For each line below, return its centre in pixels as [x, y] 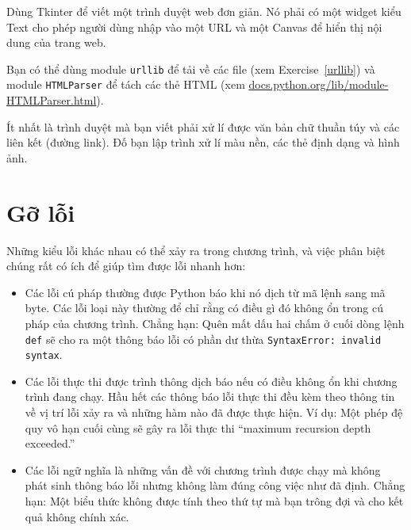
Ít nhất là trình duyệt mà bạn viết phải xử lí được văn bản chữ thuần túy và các [203, 126]
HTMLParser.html [52, 100]
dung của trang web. [56, 42]
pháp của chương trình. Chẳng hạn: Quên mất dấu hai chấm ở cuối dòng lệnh [215, 323]
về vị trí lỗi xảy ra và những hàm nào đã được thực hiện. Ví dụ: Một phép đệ [214, 412]
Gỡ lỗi [41, 212]
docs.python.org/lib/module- [319, 84]
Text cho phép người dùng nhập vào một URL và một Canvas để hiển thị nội [194, 27]
